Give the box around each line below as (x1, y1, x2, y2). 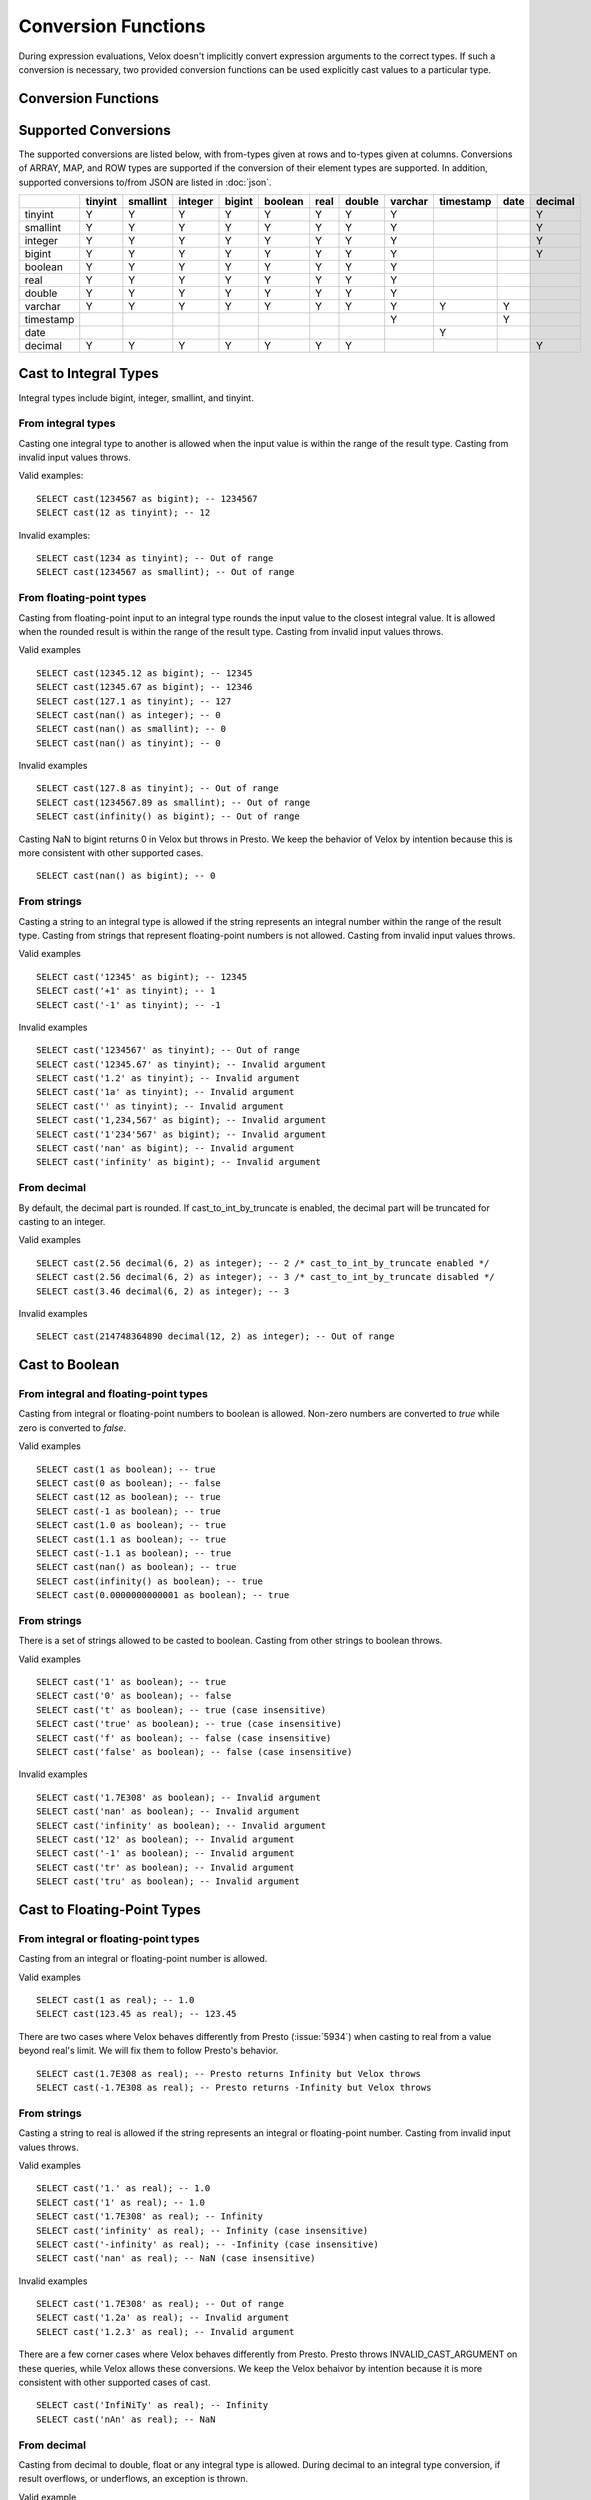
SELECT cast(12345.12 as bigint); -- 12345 (36, 667, 253, 679)
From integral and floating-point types (18, 1387, 209, 1401)
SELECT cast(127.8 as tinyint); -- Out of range (36, 783, 279, 794)
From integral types (18, 416, 116, 430)
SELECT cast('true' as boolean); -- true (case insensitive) (36, 1718, 342, 1730)
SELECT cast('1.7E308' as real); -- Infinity (36, 2211, 264, 2222)
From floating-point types (18, 591, 147, 605)
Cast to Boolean (18, 1356, 120, 1374)
